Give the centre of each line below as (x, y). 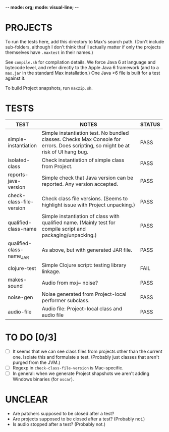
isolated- (19, 160)
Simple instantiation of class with (80, 216)
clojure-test (22, 268)
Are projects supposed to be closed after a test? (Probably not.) (79, 419)
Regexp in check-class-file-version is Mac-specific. (68, 368)
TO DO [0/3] (31, 337)
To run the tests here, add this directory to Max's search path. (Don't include (85, 41)
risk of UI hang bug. (65, 152)
